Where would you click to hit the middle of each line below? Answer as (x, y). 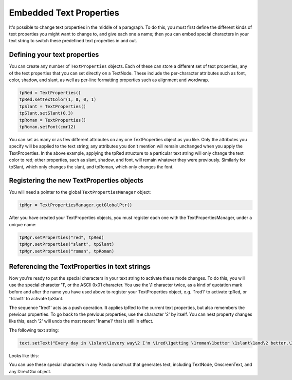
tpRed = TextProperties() (50, 93)
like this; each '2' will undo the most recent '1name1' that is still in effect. (81, 321)
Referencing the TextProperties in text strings (80, 266)
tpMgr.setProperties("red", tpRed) (62, 237)
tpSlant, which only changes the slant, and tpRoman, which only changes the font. (91, 167)
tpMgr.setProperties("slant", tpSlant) (67, 244)
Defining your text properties (54, 55)
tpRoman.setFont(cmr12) (48, 127)
